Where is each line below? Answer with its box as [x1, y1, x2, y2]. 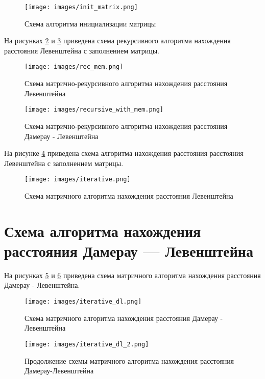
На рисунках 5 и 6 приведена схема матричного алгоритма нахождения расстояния [4, 269, 261, 280]
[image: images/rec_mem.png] [25, 63, 124, 71]
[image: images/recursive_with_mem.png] [25, 106, 164, 114]
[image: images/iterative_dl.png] [25, 298, 142, 306]
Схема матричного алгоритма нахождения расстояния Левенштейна [25, 190, 233, 201]
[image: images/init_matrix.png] [25, 4, 138, 11]
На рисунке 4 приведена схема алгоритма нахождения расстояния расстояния [4, 148, 244, 158]
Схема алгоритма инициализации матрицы [25, 18, 156, 29]
